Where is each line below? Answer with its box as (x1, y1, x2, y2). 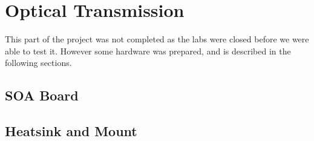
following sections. (5, 56, 72, 69)
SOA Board (5, 86, 79, 105)
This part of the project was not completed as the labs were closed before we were (5, 33, 309, 45)
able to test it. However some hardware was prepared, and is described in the (5, 44, 291, 57)
